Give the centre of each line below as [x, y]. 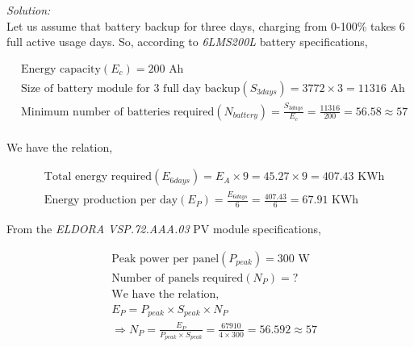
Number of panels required [178, 278]
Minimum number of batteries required [117, 112]
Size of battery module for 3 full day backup [130, 88]
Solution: [29, 10]
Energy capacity [61, 69]
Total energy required [98, 177]
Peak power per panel [165, 259]
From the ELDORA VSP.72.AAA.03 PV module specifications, [164, 229]
